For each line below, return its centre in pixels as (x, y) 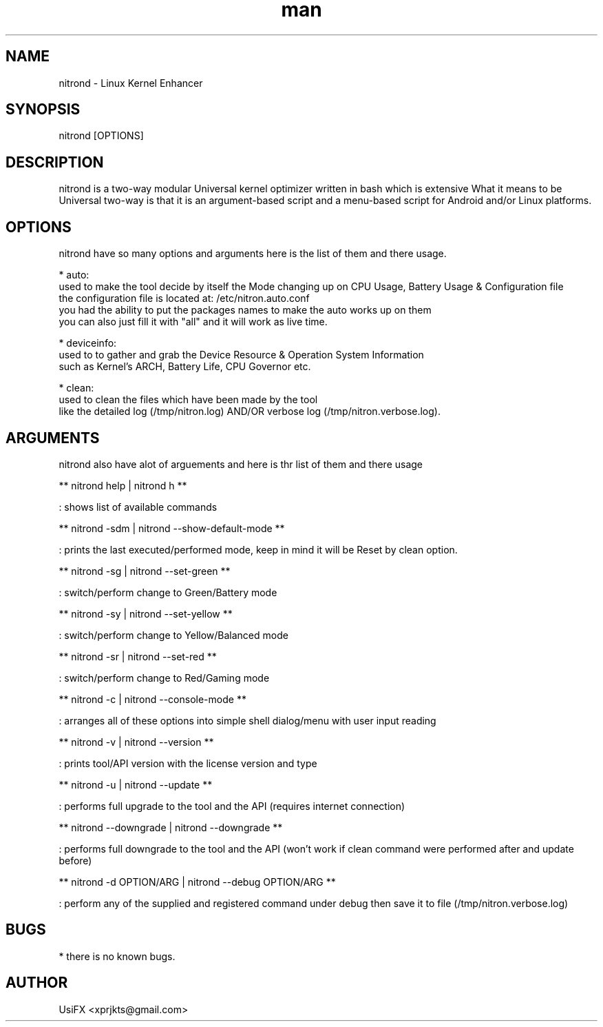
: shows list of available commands (138, 507)
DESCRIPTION (55, 162)
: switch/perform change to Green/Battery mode (168, 592)
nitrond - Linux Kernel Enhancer (131, 83)
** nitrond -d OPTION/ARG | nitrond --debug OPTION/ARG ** (197, 882)
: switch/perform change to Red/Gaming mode (164, 678)
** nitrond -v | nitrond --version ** (136, 742)
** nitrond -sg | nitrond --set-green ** (145, 571)
